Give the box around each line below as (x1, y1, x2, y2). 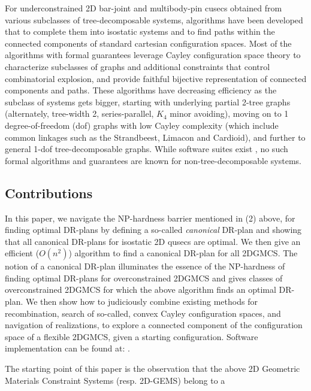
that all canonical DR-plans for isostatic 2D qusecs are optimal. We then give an (5, 235, 301, 247)
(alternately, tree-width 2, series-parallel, (5, 107, 154, 120)
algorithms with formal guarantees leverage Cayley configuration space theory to (5, 49, 301, 61)
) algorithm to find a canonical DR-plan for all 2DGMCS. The (68, 247, 298, 259)
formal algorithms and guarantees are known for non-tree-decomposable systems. (5, 154, 301, 166)
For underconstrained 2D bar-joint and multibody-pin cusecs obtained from (5, 2, 282, 14)
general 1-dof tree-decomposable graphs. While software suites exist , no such (5, 143, 288, 155)
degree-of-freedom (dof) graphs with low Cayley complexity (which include (5, 119, 279, 131)
